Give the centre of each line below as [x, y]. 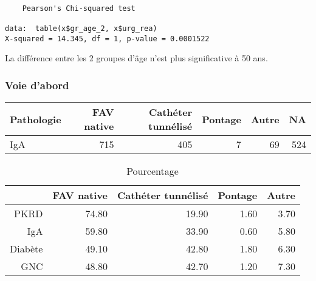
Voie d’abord [37, 85]
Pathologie [36, 119]
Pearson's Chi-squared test [79, 8]
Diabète [26, 249]
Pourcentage [153, 171]
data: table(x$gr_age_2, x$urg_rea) [81, 28]
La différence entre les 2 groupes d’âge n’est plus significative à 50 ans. [136, 58]
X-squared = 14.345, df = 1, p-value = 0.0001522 [107, 39]
